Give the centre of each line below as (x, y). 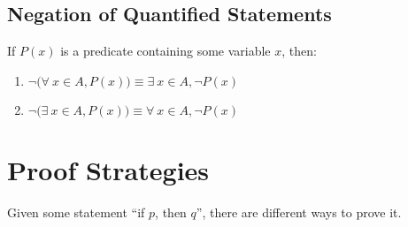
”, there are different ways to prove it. (299, 212)
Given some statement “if (76, 212)
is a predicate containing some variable (166, 51)
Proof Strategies (108, 169)
